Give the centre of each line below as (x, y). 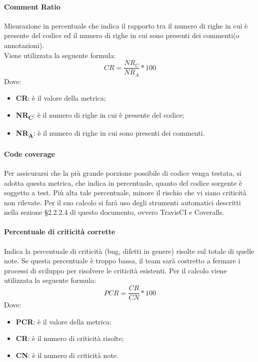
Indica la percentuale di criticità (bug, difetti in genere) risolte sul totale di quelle (129, 251)
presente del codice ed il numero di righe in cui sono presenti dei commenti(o (122, 35)
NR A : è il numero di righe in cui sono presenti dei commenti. (110, 133)
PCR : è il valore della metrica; (63, 321)
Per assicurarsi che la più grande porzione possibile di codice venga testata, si (123, 172)
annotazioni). (24, 45)
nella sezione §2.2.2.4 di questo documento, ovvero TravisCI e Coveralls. (114, 212)
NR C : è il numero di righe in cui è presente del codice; (100, 115)
